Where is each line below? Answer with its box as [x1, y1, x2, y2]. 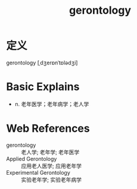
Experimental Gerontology [6, 169, 70, 176]
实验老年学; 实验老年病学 [21, 176, 82, 183]
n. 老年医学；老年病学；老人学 [14, 100, 89, 107]
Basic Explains [6, 80, 80, 94]
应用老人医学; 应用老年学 [21, 162, 82, 169]
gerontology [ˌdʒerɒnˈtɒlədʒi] [6, 59, 78, 66]
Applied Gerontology [6, 155, 57, 162]
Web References [6, 122, 91, 135]
